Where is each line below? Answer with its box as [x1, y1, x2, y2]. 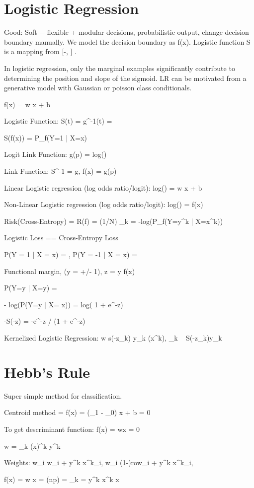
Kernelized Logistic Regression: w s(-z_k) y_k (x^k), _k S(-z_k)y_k [4, 333, 222, 343]
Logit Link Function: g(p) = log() [4, 149, 107, 159]
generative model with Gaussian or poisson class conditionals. [4, 82, 192, 93]
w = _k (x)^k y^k [4, 440, 61, 451]
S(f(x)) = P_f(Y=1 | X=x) [4, 132, 87, 142]
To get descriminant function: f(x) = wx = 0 [4, 423, 140, 434]
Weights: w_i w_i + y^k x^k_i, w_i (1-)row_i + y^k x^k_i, [4, 457, 193, 468]
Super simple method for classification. [4, 390, 122, 401]
